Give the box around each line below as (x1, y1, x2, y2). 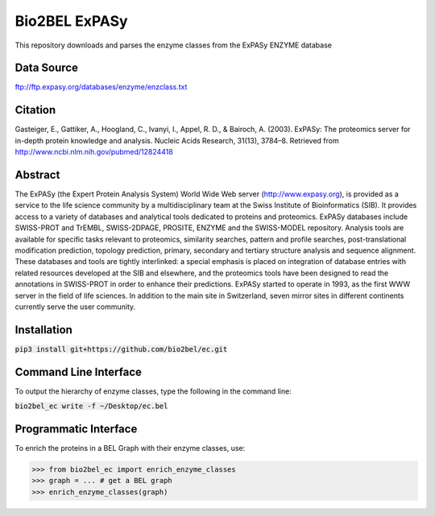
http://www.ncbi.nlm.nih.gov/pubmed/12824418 (14, 147, 173, 157)
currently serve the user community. (14, 302, 136, 312)
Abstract (14, 167, 60, 181)
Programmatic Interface (14, 422, 138, 436)
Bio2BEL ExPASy (14, 12, 128, 30)
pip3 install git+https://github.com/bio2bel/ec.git (14, 345, 228, 353)
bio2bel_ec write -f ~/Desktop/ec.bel (14, 402, 168, 411)
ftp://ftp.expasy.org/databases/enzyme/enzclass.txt (14, 82, 188, 92)
